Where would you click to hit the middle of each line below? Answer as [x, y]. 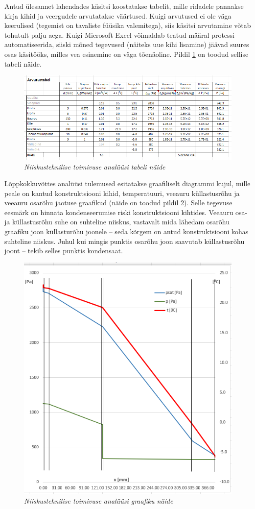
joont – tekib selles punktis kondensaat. [64, 251]
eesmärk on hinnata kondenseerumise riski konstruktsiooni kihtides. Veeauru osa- [126, 212]
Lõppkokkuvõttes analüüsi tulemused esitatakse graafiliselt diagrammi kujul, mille [127, 183]
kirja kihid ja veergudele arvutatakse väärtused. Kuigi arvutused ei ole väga [118, 15]
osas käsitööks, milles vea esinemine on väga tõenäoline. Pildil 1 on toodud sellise [127, 54]
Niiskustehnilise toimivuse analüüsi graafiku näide [99, 500]
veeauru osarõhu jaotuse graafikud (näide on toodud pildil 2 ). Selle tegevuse [118, 203]
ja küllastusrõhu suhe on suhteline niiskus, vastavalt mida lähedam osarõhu [117, 222]
